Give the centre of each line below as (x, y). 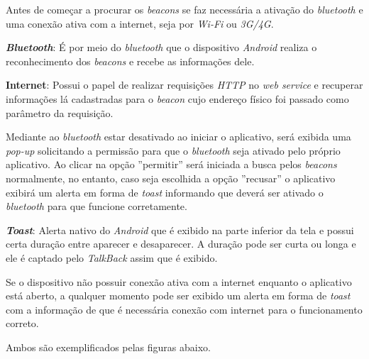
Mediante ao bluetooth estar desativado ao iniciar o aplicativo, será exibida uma (178, 137)
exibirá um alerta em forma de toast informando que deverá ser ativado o (165, 192)
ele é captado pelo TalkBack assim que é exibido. (112, 257)
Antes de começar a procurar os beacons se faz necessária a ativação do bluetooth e (184, 9)
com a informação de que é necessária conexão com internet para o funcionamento (184, 309)
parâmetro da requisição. (60, 112)
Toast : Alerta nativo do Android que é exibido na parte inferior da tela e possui (180, 230)
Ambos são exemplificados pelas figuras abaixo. (108, 347)
